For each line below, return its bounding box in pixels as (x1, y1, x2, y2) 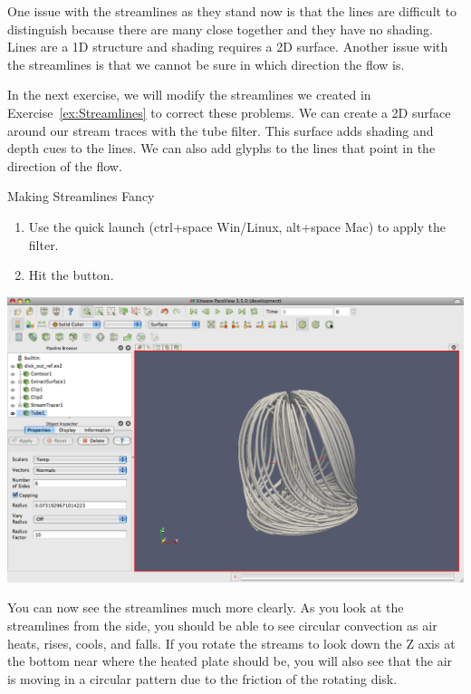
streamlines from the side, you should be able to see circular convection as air (7, 615, 437, 634)
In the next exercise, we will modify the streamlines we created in (7, 85, 371, 104)
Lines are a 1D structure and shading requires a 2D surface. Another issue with (7, 37, 448, 56)
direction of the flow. (7, 156, 122, 175)
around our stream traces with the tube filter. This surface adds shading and (7, 120, 434, 140)
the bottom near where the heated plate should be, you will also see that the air (7, 651, 453, 670)
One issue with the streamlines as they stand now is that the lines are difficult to (7, 2, 457, 20)
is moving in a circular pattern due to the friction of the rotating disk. (7, 669, 398, 688)
